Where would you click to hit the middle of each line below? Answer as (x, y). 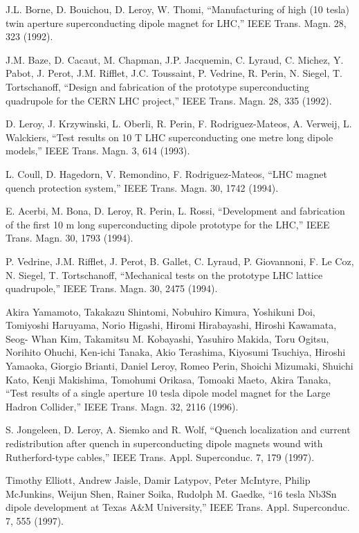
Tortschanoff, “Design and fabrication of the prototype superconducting (157, 86)
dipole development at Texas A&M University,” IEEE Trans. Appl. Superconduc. (178, 507)
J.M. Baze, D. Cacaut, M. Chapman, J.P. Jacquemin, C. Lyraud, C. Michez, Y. (175, 59)
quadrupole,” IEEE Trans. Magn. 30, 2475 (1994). (112, 288)
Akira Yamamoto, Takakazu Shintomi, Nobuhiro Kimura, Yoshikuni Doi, (160, 311)
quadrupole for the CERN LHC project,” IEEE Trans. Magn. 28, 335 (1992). (169, 100)
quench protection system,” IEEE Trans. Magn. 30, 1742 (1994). (142, 187)
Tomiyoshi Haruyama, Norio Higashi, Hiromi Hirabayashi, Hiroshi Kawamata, (171, 325)
